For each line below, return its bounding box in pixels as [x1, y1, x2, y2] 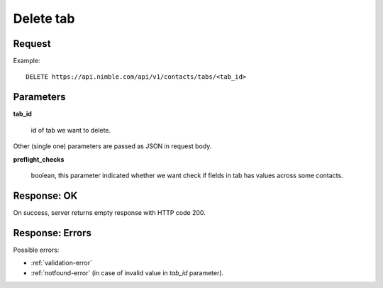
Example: [13, 57, 40, 65]
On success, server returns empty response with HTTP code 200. [13, 208, 206, 216]
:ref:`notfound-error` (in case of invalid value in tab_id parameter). [30, 268, 224, 277]
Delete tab [13, 11, 75, 26]
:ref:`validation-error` [30, 259, 92, 267]
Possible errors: [13, 245, 60, 254]
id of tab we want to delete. [30, 126, 111, 134]
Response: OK [13, 189, 78, 201]
